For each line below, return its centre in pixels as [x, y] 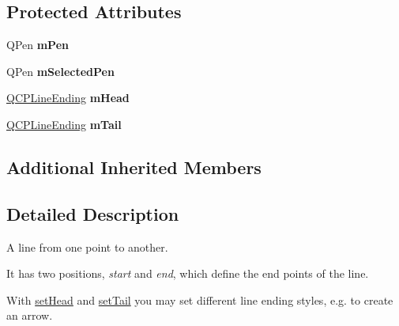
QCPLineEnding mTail [64, 124]
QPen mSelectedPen [60, 71]
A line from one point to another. [87, 246]
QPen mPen [38, 45]
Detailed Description [93, 213]
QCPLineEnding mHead [68, 98]
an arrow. [30, 315]
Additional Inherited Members [134, 167]
